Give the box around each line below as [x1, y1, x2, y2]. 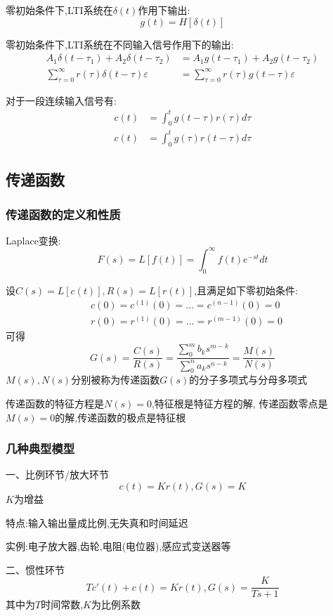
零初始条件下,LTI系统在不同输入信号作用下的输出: [6, 37, 234, 51]
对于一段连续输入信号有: [6, 93, 117, 107]
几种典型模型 [6, 440, 75, 457]
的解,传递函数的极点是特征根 [55, 409, 186, 424]
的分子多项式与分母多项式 [189, 372, 308, 387]
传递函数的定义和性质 [6, 205, 121, 223]
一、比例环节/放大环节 [6, 467, 109, 482]
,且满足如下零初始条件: [194, 282, 298, 297]
